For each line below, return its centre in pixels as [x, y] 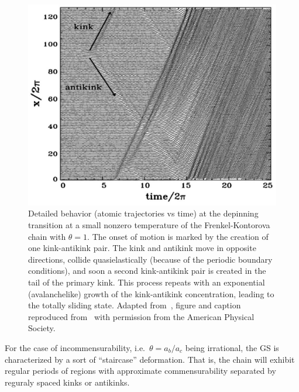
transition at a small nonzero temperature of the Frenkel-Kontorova [149, 225]
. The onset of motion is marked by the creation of [178, 236]
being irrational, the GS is [232, 347]
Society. [42, 328]
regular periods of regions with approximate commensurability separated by [140, 371]
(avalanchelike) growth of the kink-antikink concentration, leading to [151, 293]
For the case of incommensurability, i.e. [75, 347]
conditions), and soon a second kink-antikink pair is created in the [147, 271]
